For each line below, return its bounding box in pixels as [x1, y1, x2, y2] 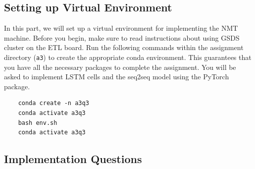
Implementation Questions [4, 151, 142, 167]
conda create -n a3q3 [18, 100, 89, 107]
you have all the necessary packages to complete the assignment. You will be [4, 61, 236, 72]
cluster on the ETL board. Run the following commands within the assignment [4, 42, 244, 53]
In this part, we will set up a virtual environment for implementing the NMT [4, 23, 238, 33]
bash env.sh [18, 119, 57, 126]
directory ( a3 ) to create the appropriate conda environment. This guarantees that [4, 52, 252, 62]
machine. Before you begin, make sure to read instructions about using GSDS [4, 32, 240, 43]
